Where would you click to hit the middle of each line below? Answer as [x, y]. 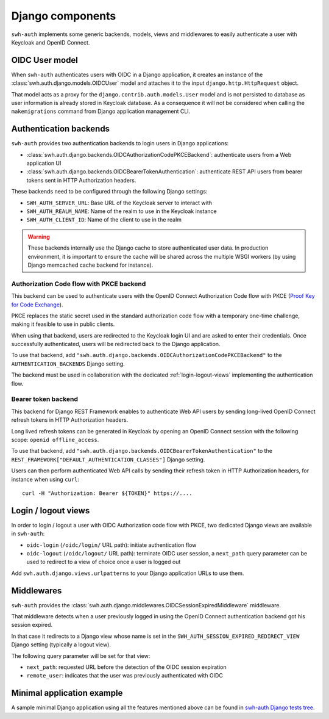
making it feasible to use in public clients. [63, 324]
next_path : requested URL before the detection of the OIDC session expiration [126, 667]
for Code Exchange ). [37, 305]
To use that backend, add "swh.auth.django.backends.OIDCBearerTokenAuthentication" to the [142, 451]
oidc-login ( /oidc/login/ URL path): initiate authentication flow [111, 545]
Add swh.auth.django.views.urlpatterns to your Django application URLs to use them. [128, 573]
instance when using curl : [45, 479]
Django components [64, 16]
